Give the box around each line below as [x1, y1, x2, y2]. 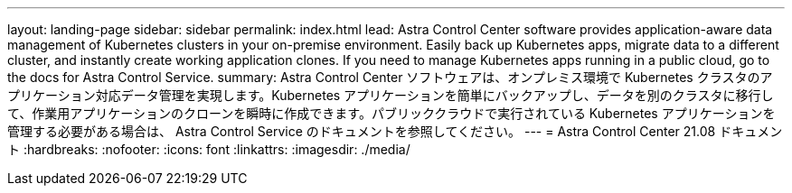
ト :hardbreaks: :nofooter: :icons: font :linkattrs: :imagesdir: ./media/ [7, 142, 410, 157]
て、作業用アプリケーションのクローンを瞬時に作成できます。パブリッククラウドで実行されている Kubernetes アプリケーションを [7, 106, 776, 121]
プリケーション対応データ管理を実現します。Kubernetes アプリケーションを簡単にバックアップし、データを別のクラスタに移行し [7, 87, 774, 103]
